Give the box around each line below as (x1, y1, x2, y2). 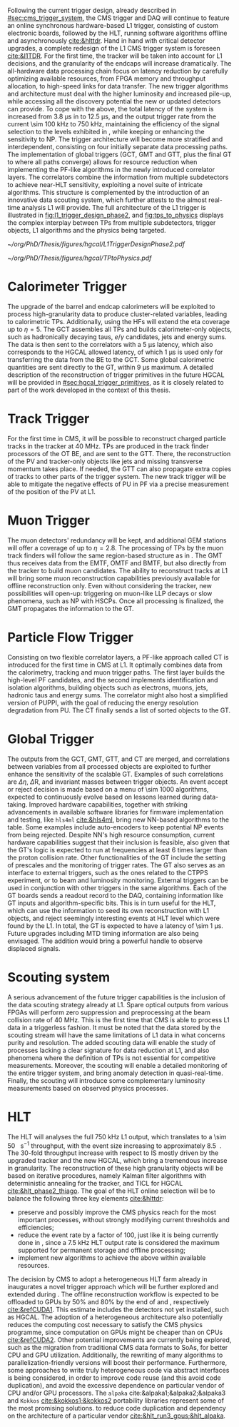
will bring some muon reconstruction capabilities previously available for (7, 574, 220, 583)
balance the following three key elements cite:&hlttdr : (7, 1194, 164, 1203)
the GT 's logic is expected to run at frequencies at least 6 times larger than (7, 845, 228, 854)
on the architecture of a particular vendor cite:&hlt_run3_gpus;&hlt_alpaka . (7, 1411, 226, 1420)
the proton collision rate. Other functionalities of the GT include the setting (7, 853, 226, 862)
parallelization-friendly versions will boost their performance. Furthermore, (7, 1358, 227, 1367)
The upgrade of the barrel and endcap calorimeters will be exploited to (7, 302, 215, 311)
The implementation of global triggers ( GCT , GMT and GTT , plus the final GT (7, 150, 232, 158)
